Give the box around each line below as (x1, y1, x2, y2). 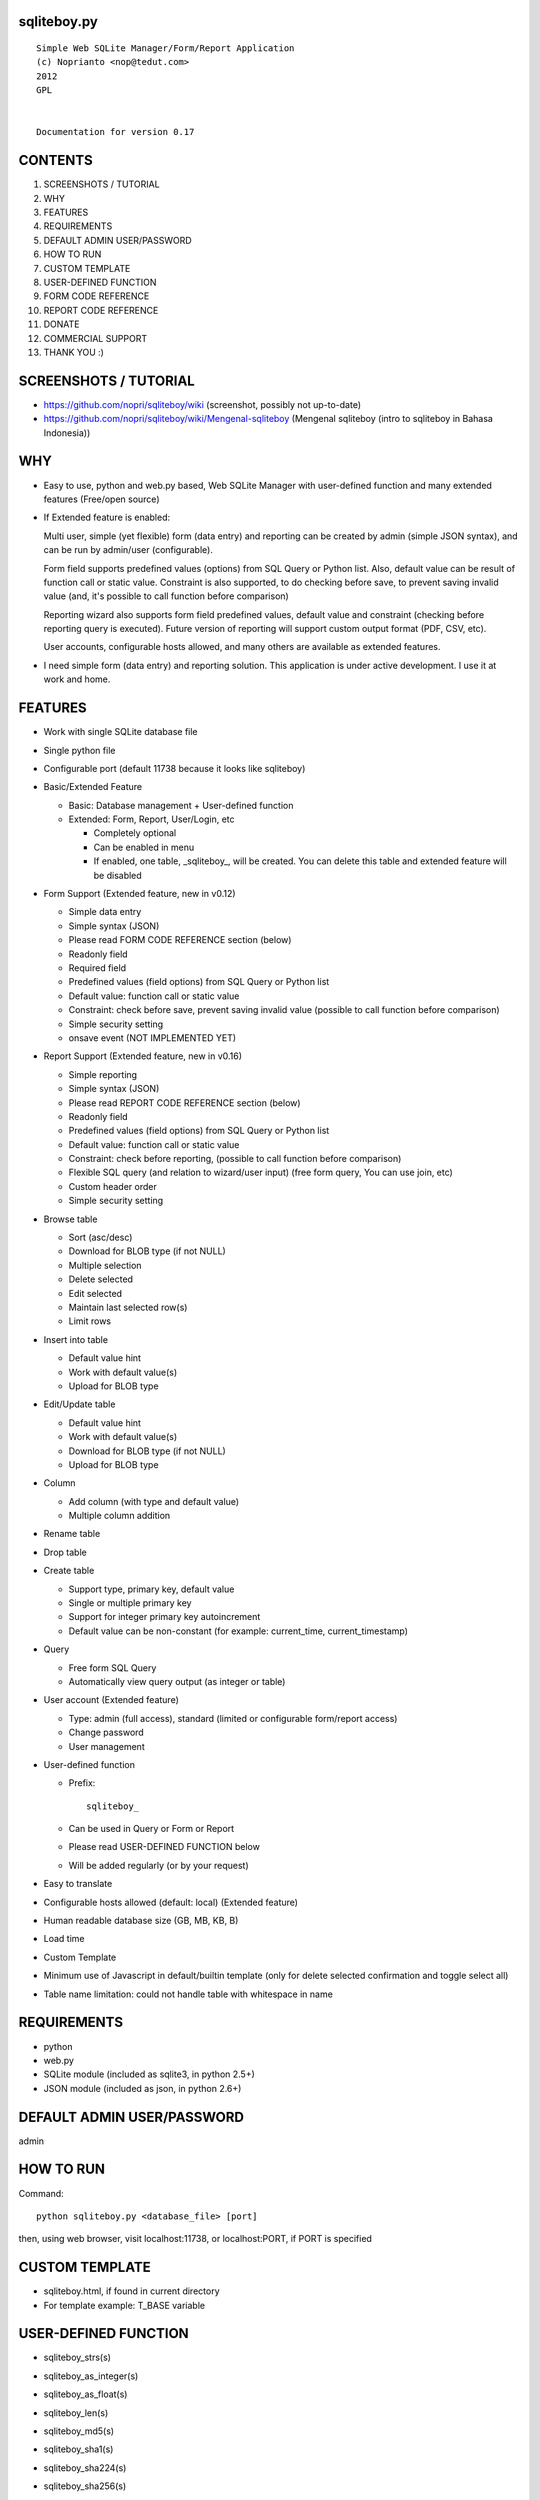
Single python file (43, 744, 116, 756)
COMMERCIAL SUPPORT (43, 332, 148, 344)
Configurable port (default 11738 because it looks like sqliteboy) (43, 762, 306, 774)
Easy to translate (43, 1878, 113, 1890)
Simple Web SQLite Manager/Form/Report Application (36, 43, 295, 54)
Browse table (43, 1213, 98, 1225)
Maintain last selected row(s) (68, 1301, 188, 1313)
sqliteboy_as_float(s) (43, 2388, 128, 2400)
